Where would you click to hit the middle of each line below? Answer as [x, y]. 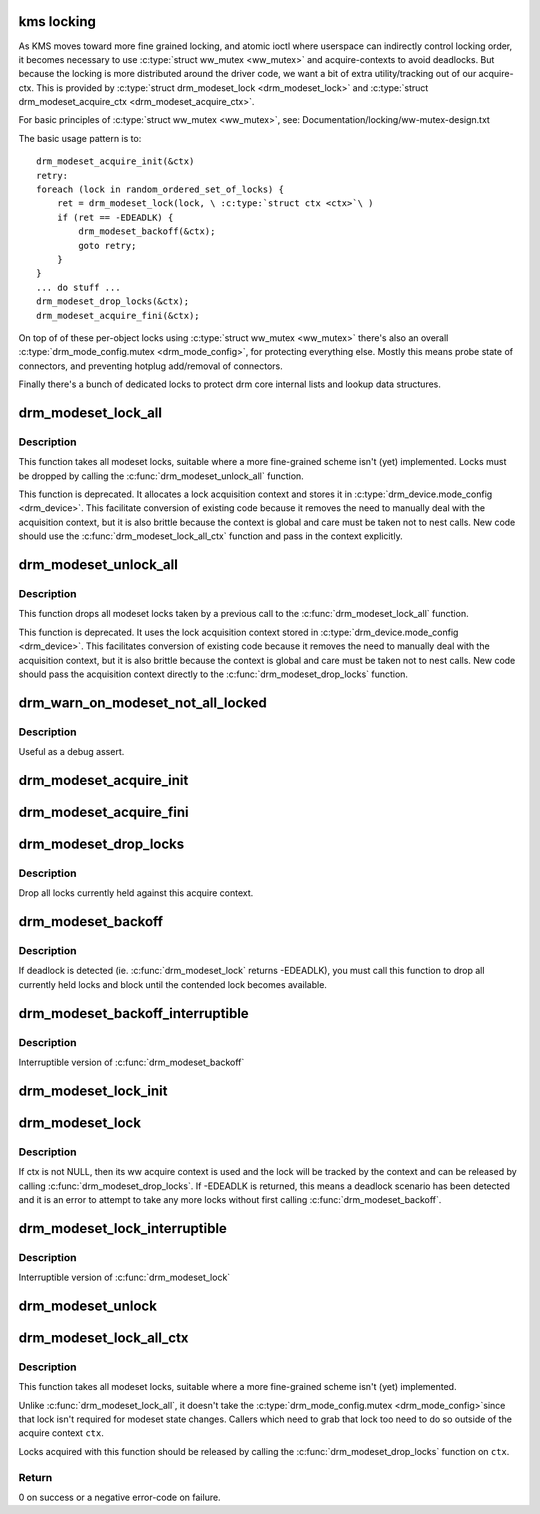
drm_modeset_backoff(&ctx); [147, 231]
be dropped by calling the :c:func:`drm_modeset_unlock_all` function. [161, 476]
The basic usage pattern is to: [80, 138]
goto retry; [107, 245]
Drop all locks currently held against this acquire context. [136, 893]
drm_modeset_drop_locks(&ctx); [113, 301]
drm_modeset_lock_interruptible [122, 1228]
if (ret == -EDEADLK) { [115, 217]
